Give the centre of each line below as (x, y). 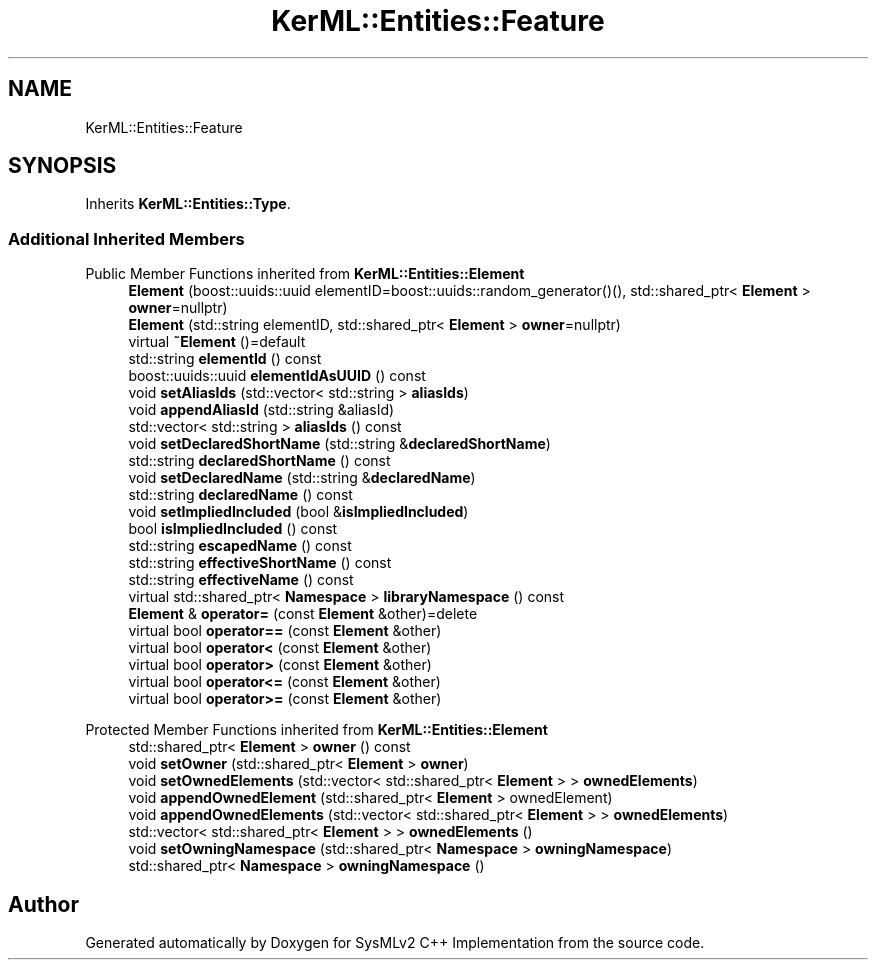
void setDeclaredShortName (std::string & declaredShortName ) (339, 444)
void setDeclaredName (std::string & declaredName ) (302, 478)
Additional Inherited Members (126, 238)
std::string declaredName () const (240, 495)
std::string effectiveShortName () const (260, 563)
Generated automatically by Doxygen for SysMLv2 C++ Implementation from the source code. (395, 943)
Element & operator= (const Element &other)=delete (303, 614)
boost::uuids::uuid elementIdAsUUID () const (277, 376)
